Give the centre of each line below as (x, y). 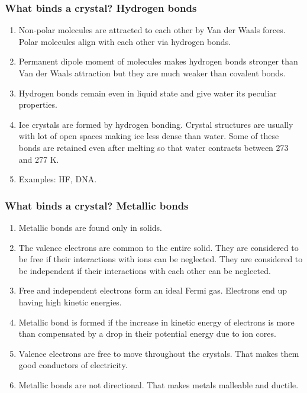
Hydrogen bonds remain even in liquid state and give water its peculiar (148, 93)
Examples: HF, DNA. (58, 179)
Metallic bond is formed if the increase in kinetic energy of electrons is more (156, 322)
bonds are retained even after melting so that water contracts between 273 (153, 147)
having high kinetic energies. (70, 302)
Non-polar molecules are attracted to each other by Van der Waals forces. (152, 30)
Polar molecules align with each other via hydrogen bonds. (125, 41)
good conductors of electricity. (73, 365)
